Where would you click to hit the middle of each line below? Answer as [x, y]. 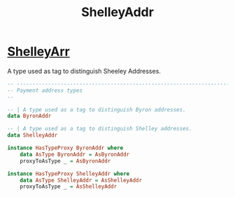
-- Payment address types [45, 90]
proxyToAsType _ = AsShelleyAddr [69, 186]
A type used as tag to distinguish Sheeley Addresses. [84, 71]
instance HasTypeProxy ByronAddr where [65, 148]
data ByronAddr [29, 116]
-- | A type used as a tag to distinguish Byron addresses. [97, 109]
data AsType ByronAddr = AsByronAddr [75, 154]
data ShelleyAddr [33, 135]
